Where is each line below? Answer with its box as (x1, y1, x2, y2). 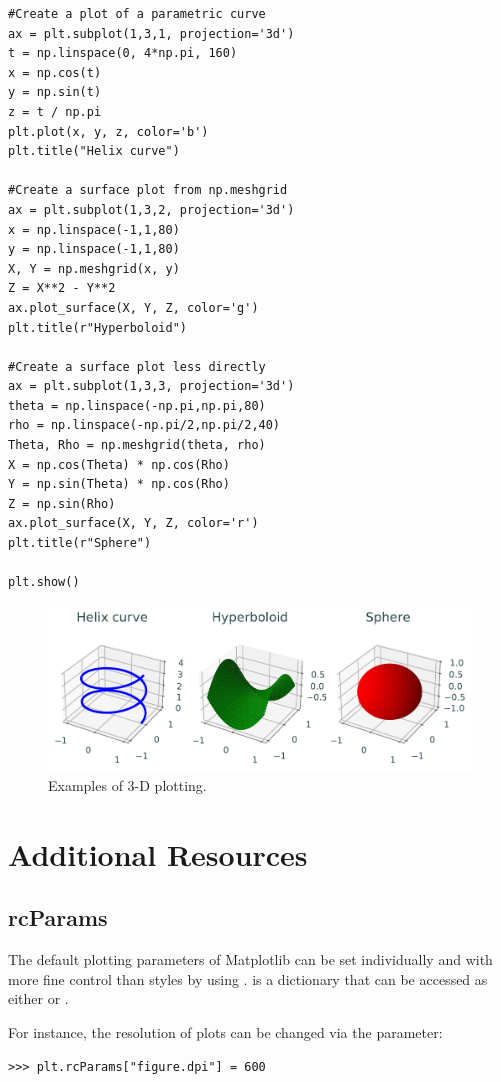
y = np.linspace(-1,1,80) (8, 242, 180, 257)
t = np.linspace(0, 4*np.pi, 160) (8, 46, 238, 61)
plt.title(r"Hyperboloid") (8, 320, 187, 335)
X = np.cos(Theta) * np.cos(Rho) (8, 457, 230, 472)
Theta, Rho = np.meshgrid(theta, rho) (8, 438, 266, 453)
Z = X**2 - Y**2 (8, 281, 116, 296)
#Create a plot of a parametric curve (8, 7, 266, 21)
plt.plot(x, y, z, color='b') (8, 124, 209, 139)
